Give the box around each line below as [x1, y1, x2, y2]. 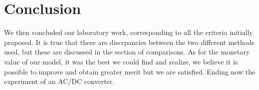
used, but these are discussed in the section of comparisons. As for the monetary [4, 46, 250, 57]
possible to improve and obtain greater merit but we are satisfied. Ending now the [4, 66, 256, 76]
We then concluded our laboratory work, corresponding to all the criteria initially [4, 27, 254, 37]
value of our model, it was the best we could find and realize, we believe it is [4, 56, 238, 66]
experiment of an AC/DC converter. [4, 76, 115, 86]
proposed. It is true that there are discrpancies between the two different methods [4, 36, 255, 47]
